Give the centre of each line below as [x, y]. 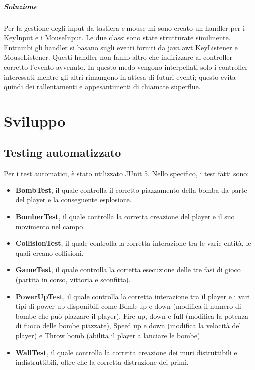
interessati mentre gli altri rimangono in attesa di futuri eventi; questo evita [120, 77]
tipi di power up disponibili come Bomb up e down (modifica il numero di [128, 306]
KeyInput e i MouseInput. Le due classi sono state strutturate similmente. [117, 38]
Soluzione [21, 6]
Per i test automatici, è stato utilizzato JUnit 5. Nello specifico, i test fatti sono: [127, 173]
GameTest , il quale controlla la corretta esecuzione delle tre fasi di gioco [128, 270]
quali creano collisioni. [50, 253]
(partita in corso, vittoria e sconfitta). [73, 279]
